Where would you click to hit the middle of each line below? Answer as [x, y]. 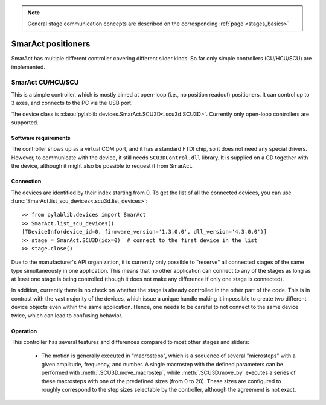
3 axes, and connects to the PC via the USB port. [72, 103]
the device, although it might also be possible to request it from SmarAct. [102, 166]
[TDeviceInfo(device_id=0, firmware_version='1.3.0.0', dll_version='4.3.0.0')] [145, 232]
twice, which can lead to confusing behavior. [67, 315]
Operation [24, 331]
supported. [25, 123]
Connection [26, 182]
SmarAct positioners [51, 44]
